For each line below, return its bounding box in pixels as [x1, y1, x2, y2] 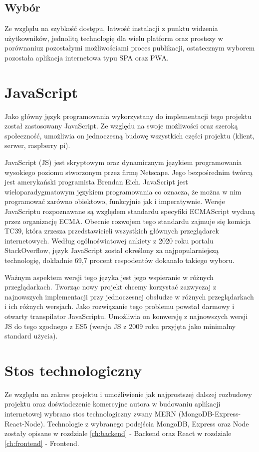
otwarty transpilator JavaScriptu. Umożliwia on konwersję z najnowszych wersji [4, 310, 248, 321]
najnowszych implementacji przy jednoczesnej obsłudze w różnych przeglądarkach [4, 291, 254, 301]
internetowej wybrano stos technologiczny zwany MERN [4, 408, 176, 419]
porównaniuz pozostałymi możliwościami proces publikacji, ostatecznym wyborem [4, 42, 255, 53]
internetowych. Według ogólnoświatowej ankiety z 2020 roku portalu [4, 235, 214, 245]
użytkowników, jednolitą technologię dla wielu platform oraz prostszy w [4, 32, 223, 43]
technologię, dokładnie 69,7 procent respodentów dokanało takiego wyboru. [4, 255, 235, 265]
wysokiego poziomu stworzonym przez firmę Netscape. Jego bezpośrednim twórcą [4, 166, 253, 177]
